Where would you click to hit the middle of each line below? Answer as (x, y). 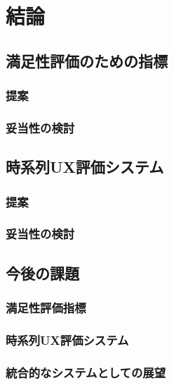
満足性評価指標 (46, 308)
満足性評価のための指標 (87, 60)
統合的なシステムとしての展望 (86, 372)
